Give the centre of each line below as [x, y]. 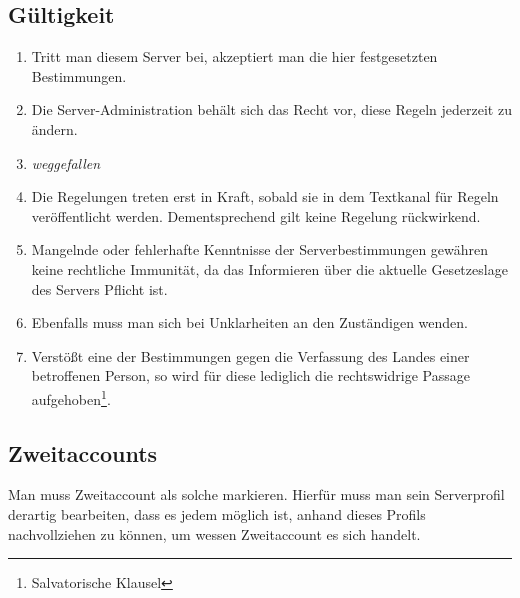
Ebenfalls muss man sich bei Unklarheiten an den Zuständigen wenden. [249, 322]
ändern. [54, 128]
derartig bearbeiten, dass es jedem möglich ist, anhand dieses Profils [217, 513]
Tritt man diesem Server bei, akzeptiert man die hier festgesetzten [234, 56]
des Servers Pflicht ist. [99, 288]
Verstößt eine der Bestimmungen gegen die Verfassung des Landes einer [250, 355]
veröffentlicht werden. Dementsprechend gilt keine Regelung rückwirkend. [256, 215]
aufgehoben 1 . [71, 397]
